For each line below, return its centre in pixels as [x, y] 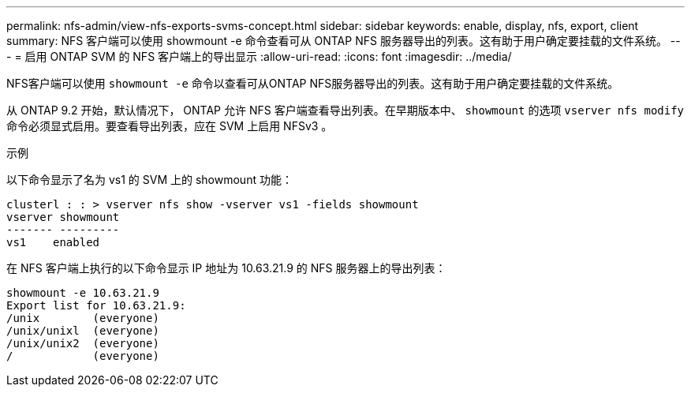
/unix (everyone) [83, 318]
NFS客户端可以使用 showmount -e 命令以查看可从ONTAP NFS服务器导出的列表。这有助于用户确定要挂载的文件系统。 [313, 83]
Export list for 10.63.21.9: [96, 305]
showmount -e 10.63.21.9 [83, 293]
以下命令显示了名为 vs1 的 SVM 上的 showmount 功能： [149, 180]
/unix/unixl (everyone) [83, 331]
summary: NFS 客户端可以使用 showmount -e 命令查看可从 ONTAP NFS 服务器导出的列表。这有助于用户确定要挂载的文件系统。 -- [344, 41]
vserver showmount [63, 217]
